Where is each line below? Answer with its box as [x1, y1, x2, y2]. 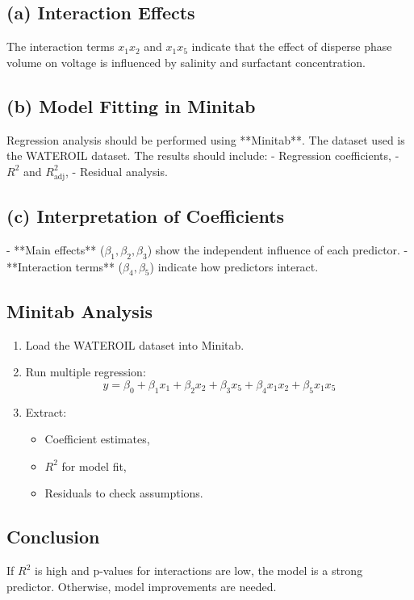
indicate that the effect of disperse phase [191, 38, 392, 55]
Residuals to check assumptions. [44, 485, 203, 501]
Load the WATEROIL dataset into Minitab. [25, 336, 245, 353]
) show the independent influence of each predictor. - [147, 241, 408, 258]
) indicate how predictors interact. [149, 258, 319, 275]
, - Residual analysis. [65, 162, 168, 179]
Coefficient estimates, [44, 430, 150, 447]
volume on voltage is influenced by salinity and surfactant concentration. [6, 53, 366, 70]
